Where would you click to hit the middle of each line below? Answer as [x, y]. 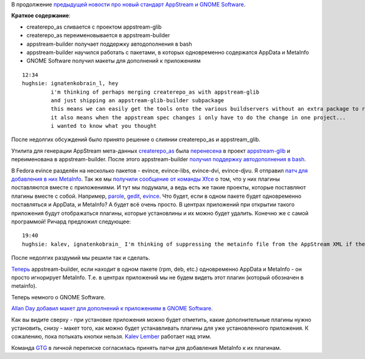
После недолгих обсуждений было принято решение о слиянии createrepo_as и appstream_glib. [136, 139]
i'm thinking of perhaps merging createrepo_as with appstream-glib [155, 92]
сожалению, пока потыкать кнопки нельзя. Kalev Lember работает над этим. [111, 336]
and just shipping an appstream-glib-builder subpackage [137, 100]
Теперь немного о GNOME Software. [58, 297]
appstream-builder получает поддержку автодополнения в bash [109, 44]
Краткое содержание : [41, 16]
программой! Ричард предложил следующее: [71, 221]
